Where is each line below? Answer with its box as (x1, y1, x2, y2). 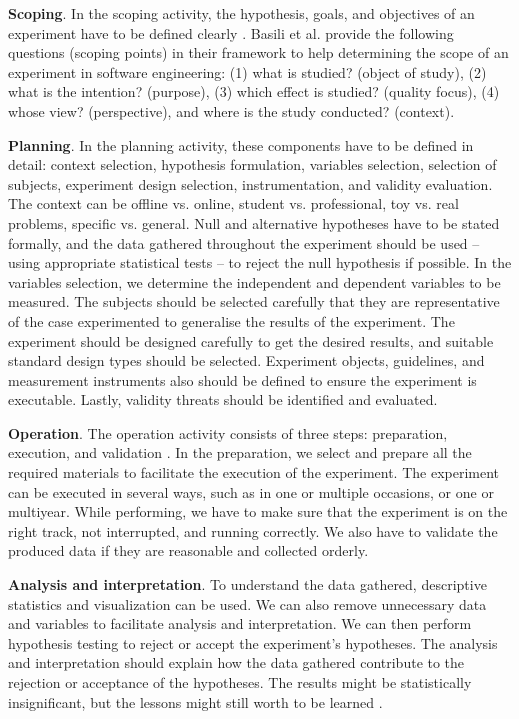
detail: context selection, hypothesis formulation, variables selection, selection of (8, 154, 497, 175)
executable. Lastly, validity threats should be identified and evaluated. (8, 389, 438, 410)
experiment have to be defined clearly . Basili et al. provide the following (8, 22, 454, 43)
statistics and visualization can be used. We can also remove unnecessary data (8, 593, 487, 614)
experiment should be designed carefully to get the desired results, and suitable (8, 330, 494, 351)
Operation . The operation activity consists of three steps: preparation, (8, 422, 448, 443)
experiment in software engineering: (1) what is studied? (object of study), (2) (8, 61, 487, 82)
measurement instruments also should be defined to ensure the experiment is (8, 369, 477, 390)
